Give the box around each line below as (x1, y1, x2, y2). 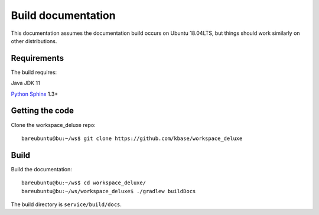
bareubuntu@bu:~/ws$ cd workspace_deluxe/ (21, 180, 147, 186)
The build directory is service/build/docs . (11, 201, 122, 208)
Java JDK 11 (11, 80, 41, 87)
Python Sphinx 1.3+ (11, 90, 58, 97)
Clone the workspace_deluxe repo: (11, 121, 96, 128)
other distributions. (11, 37, 57, 44)
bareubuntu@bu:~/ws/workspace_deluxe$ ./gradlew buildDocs (21, 188, 196, 194)
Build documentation (11, 9, 116, 22)
